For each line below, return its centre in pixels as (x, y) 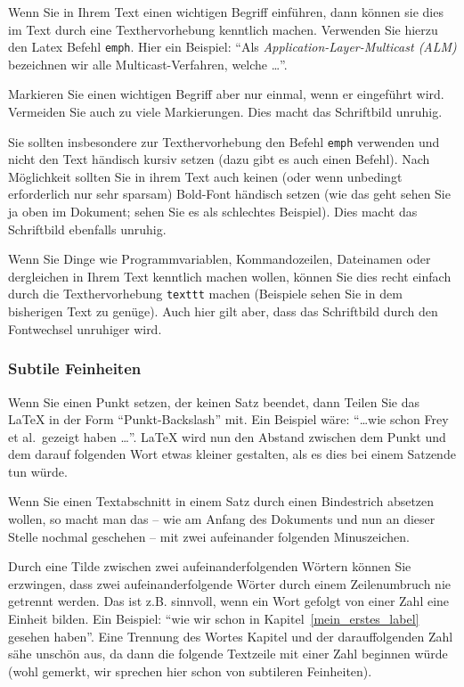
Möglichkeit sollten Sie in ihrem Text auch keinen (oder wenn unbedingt (205, 176)
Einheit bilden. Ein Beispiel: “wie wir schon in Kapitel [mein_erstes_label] (214, 619)
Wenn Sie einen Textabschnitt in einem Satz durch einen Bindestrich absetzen (221, 501)
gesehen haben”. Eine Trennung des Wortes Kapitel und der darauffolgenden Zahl (231, 636)
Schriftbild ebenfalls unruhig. (87, 229)
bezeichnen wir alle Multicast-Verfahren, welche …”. (148, 64)
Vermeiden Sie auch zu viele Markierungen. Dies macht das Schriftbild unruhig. (225, 112)
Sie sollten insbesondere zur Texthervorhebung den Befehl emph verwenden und (224, 141)
